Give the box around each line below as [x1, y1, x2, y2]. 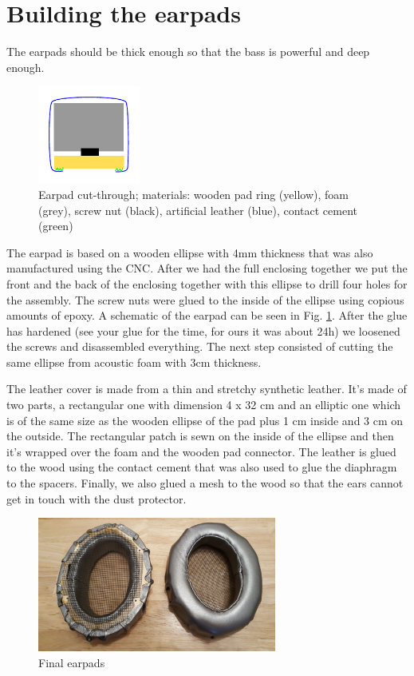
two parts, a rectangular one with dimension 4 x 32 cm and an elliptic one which [6, 396, 401, 413]
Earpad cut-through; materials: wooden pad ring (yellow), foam [38, 185, 349, 202]
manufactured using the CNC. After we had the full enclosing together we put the [6, 260, 408, 276]
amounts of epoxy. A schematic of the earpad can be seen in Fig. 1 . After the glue [6, 307, 408, 324]
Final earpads [38, 654, 105, 670]
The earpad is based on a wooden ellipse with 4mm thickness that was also [6, 244, 373, 260]
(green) [38, 217, 73, 234]
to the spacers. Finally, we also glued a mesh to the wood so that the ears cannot [6, 475, 404, 491]
